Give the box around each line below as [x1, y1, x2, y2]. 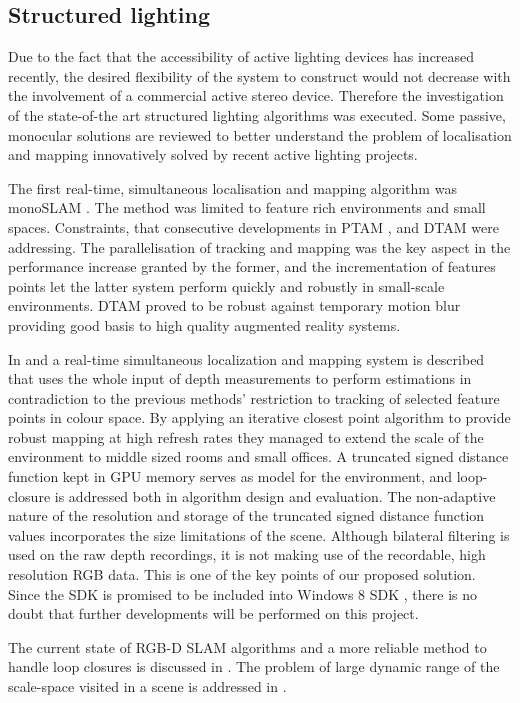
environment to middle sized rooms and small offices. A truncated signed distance [8, 446, 509, 467]
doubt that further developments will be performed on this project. [8, 603, 419, 624]
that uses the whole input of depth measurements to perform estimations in [8, 368, 472, 389]
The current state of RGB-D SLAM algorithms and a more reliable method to [8, 636, 487, 657]
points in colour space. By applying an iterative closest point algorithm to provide [8, 407, 511, 428]
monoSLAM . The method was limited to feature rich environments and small [8, 197, 486, 218]
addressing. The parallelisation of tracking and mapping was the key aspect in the [8, 236, 511, 257]
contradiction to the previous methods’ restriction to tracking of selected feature [8, 387, 500, 408]
